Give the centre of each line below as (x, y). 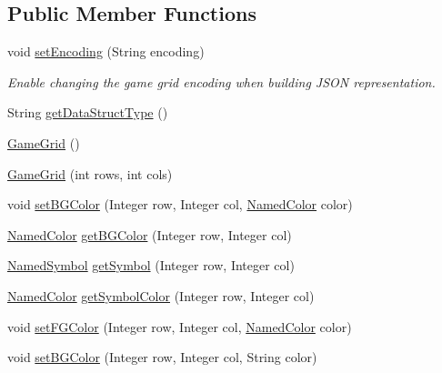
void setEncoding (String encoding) (106, 51)
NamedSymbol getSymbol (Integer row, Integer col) (151, 265)
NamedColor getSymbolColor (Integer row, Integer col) (161, 295)
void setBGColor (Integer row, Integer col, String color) (162, 357)
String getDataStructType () (88, 112)
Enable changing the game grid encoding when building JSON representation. (221, 81)
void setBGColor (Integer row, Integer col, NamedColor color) (180, 204)
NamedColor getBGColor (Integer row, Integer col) (150, 234)
